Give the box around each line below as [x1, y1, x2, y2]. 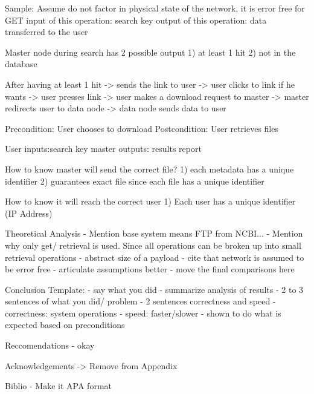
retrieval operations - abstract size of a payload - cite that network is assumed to [5, 251, 304, 263]
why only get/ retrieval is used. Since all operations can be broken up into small [5, 238, 301, 251]
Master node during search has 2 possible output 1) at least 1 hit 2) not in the [5, 45, 296, 58]
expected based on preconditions [5, 318, 125, 331]
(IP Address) [5, 206, 53, 219]
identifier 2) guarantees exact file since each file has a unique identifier [5, 174, 264, 187]
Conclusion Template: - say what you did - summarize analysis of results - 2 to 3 [5, 283, 304, 295]
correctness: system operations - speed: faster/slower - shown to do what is [5, 306, 281, 319]
